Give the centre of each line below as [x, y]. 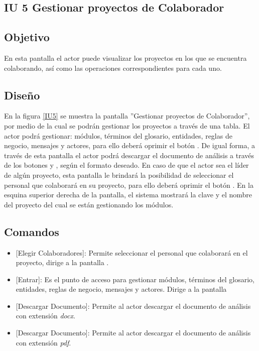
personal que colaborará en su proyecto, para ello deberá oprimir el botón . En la [129, 185]
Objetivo [27, 37]
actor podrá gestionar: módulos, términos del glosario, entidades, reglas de [118, 135]
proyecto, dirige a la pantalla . [62, 262]
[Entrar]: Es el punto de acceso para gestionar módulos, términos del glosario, [135, 279]
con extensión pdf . [43, 342]
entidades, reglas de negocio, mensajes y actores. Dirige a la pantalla [121, 289]
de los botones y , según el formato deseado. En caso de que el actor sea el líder [126, 165]
